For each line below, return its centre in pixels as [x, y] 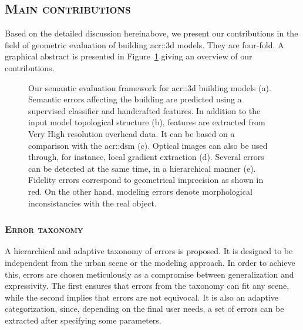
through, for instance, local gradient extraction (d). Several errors [146, 157]
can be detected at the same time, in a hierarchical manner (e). [142, 168]
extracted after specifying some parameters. [83, 320]
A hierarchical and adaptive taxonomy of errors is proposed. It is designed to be [149, 251]
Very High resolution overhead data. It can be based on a [132, 133]
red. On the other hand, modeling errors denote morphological [140, 191]
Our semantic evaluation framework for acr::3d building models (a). [150, 87]
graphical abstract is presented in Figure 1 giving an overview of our [129, 56]
